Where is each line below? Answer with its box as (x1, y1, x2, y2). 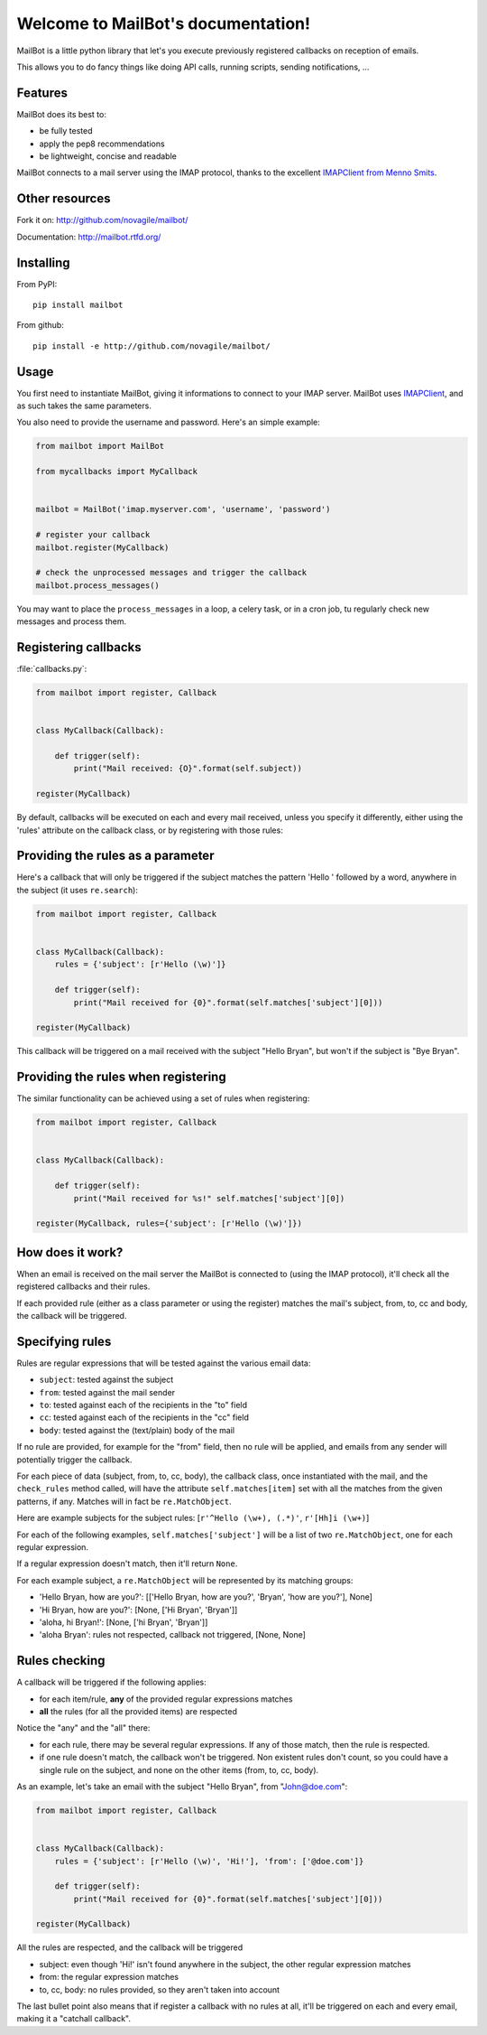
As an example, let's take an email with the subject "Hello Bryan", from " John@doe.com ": (16, 1780, 348, 1792)
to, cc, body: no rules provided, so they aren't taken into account (39, 1984, 280, 1995)
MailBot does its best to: (16, 108, 107, 119)
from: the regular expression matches (39, 1972, 179, 1983)
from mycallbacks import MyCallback (35, 466, 198, 477)
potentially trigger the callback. (16, 1454, 133, 1465)
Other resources (16, 191, 111, 207)
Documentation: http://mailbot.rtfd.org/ (16, 231, 161, 242)
